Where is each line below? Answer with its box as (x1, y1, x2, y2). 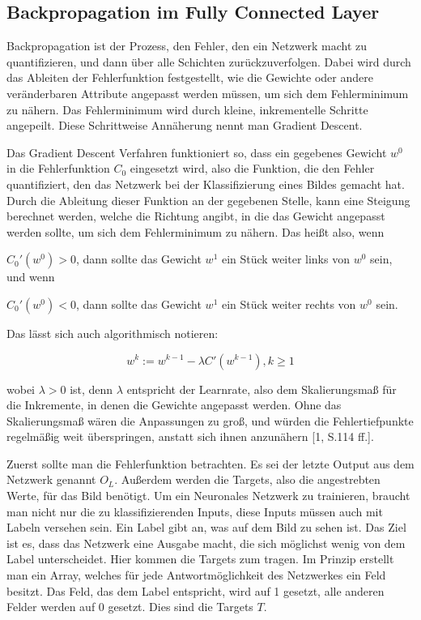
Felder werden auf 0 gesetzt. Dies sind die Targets (6, 598, 253, 615)
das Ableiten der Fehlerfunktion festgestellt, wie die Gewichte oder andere (6, 69, 373, 86)
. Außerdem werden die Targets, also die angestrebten (114, 471, 381, 488)
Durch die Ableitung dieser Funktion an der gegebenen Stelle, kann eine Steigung (6, 191, 410, 208)
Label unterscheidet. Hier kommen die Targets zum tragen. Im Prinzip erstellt (6, 550, 394, 567)
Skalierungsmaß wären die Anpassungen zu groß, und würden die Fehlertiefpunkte (6, 412, 414, 429)
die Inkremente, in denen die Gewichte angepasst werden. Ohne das (6, 396, 342, 413)
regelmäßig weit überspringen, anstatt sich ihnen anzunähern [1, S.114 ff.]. (6, 428, 374, 445)
